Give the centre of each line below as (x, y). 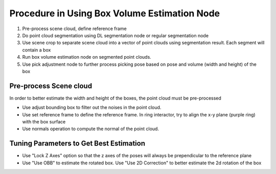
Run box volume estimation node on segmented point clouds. (87, 57)
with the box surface (44, 121)
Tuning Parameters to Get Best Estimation (77, 144)
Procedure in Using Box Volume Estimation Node (114, 13)
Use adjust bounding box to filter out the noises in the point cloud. (92, 108)
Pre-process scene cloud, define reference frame (75, 29)
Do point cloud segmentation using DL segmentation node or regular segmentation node (116, 35)
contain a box (37, 50)
